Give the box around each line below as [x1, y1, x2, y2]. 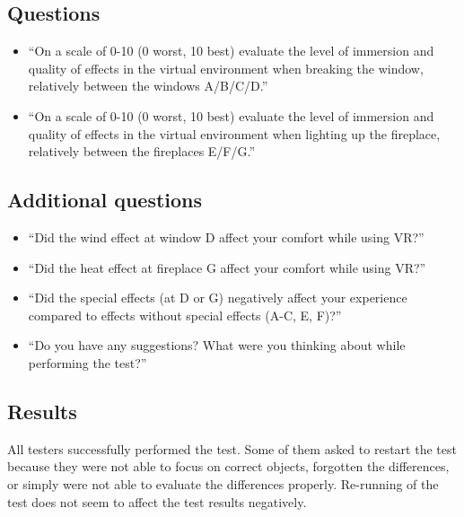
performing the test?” [28, 353, 147, 372]
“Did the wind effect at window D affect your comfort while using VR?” [28, 227, 425, 246]
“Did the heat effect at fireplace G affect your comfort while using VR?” [28, 258, 426, 276]
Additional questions [7, 186, 203, 214]
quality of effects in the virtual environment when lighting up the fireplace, [28, 124, 441, 143]
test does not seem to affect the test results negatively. [7, 492, 307, 511]
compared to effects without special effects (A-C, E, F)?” [28, 305, 342, 324]
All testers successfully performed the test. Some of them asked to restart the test [7, 439, 457, 458]
